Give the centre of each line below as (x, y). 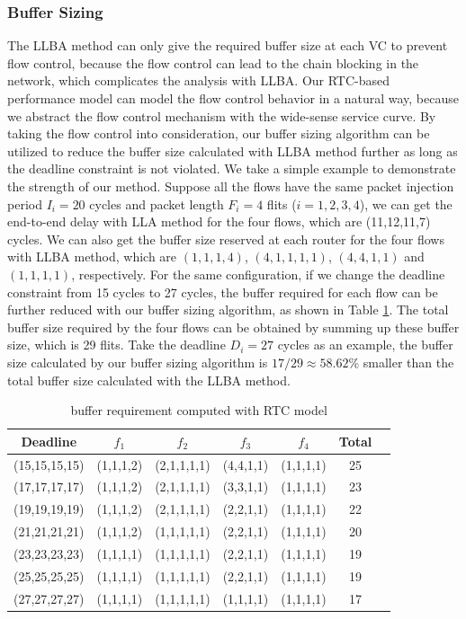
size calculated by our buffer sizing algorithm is (138, 362)
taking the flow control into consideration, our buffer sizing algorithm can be (219, 133)
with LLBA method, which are (92, 256)
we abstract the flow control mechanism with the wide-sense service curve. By (222, 115)
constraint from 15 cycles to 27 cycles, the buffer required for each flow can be (223, 292)
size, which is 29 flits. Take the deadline (116, 345)
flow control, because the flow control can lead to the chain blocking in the (213, 62)
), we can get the (406, 203)
